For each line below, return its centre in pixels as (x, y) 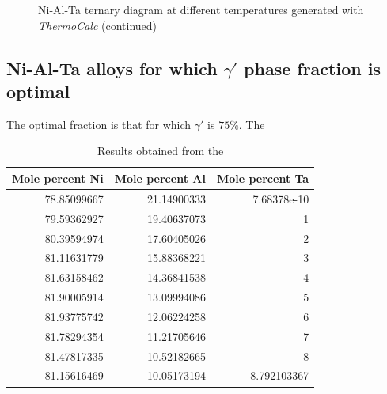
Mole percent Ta (263, 178)
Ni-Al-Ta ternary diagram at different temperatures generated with (201, 9)
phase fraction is (312, 68)
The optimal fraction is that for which (99, 124)
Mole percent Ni (58, 178)
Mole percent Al (160, 178)
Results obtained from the (160, 151)
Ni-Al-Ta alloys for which (112, 68)
